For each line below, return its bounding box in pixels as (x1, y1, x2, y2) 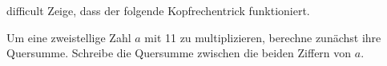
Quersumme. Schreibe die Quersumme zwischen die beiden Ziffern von (6, 45, 352, 61)
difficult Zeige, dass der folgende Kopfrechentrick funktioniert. (6, 2, 310, 18)
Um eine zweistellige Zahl (6, 29, 131, 45)
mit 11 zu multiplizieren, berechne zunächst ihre (144, 29, 381, 45)
